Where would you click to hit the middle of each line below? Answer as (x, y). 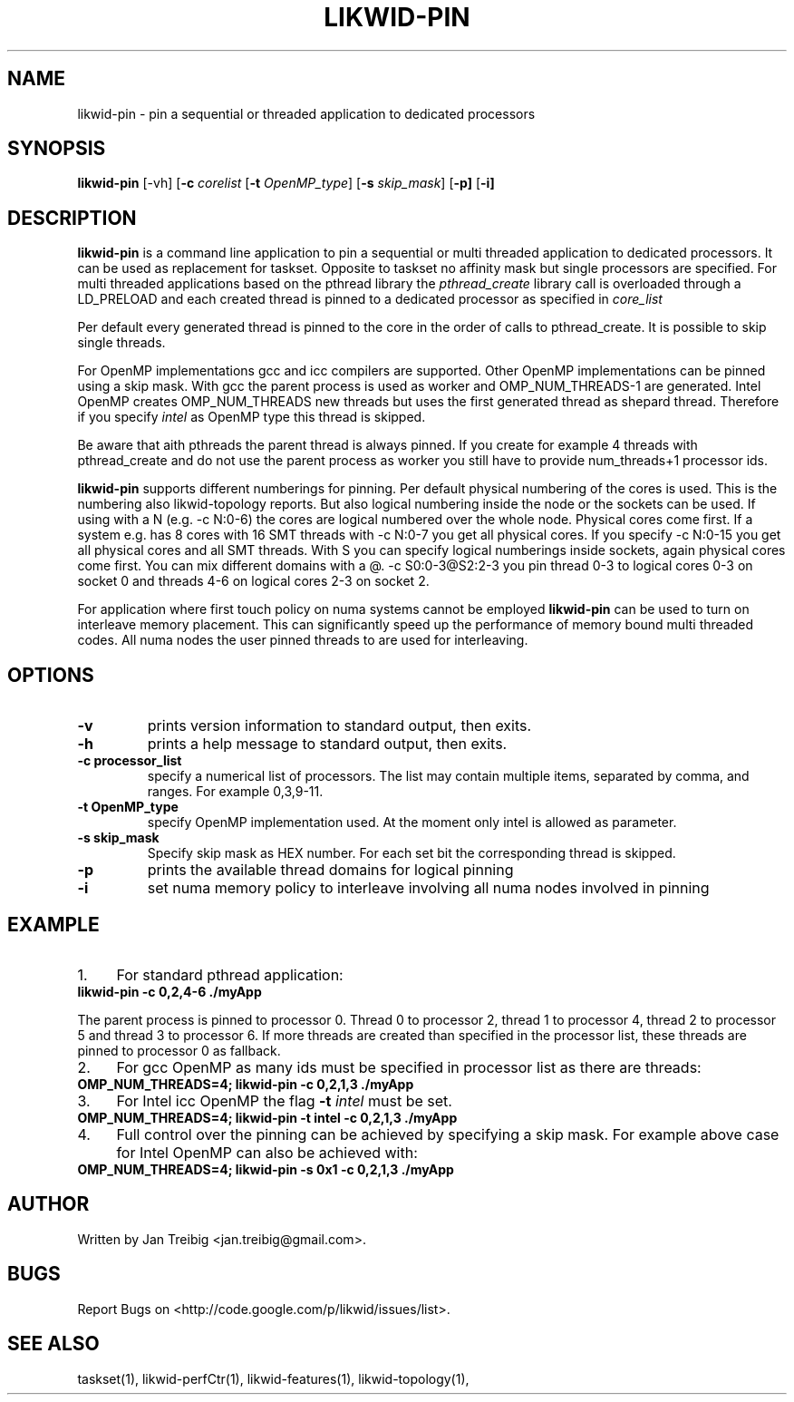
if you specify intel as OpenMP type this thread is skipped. (252, 417)
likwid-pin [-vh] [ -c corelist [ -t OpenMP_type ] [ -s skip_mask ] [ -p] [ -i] (286, 183)
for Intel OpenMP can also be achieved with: (267, 1152)
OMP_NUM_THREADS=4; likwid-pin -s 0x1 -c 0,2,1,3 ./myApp (266, 1169)
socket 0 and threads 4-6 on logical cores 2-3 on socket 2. (253, 581)
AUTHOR (48, 1204)
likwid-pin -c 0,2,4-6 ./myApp (169, 991)
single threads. (121, 343)
